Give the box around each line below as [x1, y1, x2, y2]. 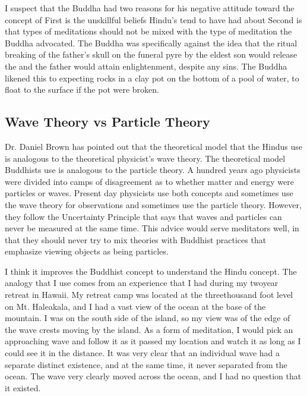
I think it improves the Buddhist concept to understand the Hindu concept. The [5, 265, 297, 277]
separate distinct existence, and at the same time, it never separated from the [5, 358, 287, 370]
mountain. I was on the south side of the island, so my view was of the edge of [5, 312, 290, 324]
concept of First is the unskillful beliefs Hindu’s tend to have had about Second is [5, 13, 302, 26]
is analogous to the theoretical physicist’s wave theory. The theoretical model [5, 152, 286, 164]
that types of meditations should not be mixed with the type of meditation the [5, 25, 292, 37]
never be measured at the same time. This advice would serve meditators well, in [5, 222, 299, 234]
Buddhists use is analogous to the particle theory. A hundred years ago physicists [5, 164, 300, 176]
